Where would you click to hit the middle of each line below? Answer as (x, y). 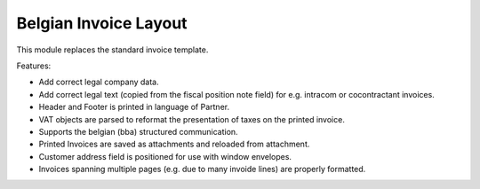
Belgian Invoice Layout (102, 23)
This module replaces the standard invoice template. (112, 50)
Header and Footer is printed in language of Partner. (134, 107)
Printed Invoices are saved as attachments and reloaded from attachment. (174, 144)
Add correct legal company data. (99, 82)
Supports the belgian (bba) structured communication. (139, 131)
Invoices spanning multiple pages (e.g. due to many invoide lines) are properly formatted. (202, 169)
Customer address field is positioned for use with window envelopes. (165, 156)
